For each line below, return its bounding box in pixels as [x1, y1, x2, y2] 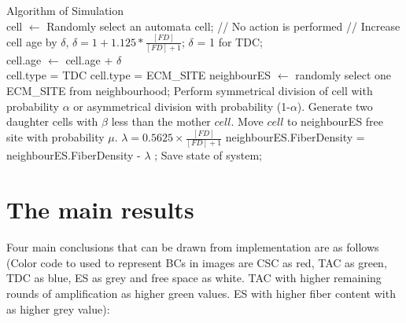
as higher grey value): [6, 300, 110, 317]
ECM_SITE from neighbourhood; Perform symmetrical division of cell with [6, 83, 373, 98]
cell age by [6, 33, 57, 50]
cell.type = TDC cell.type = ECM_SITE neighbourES [6, 67, 271, 83]
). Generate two [297, 97, 373, 114]
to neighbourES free [287, 113, 384, 130]
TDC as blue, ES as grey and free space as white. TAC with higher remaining [6, 270, 382, 286]
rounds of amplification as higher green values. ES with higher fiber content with [6, 284, 396, 301]
